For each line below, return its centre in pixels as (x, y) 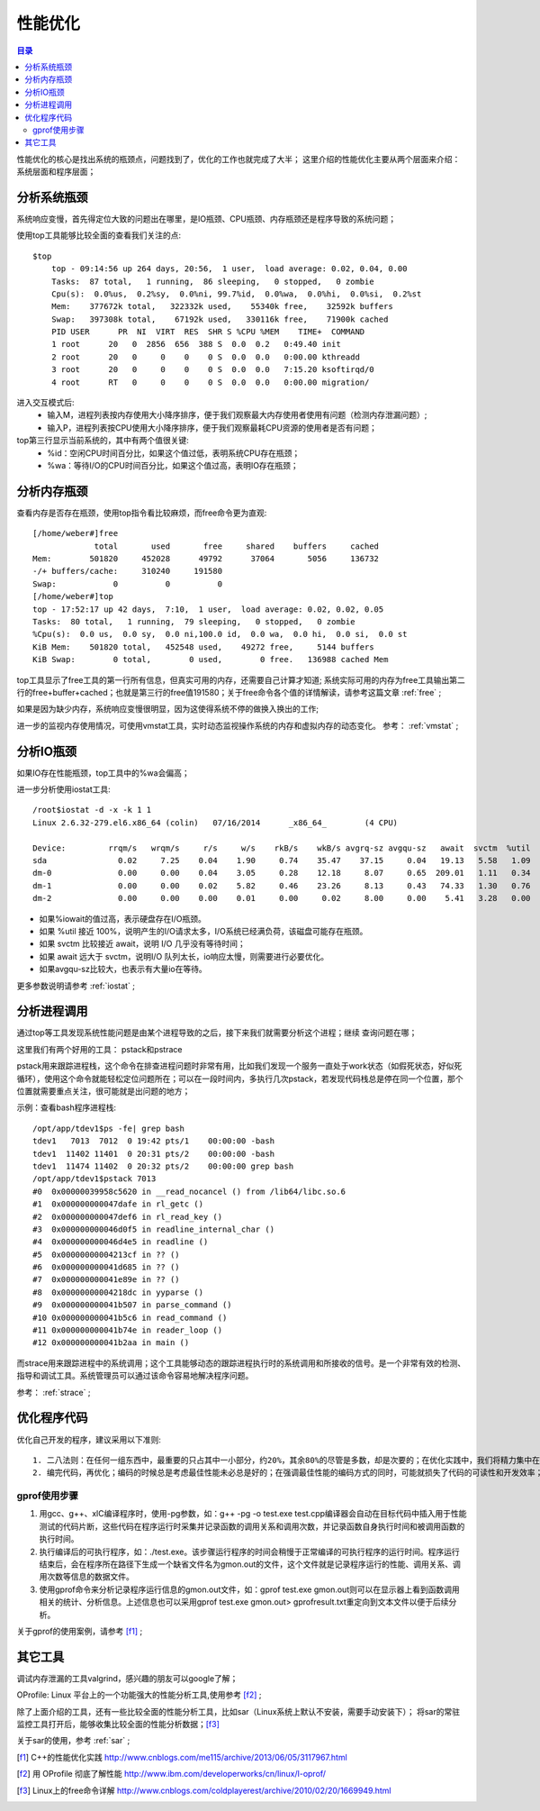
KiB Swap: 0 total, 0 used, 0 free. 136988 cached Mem (211, 660)
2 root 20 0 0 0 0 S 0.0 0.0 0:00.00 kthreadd (205, 357)
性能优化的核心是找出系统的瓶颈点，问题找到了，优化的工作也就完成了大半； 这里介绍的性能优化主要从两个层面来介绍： (238, 159)
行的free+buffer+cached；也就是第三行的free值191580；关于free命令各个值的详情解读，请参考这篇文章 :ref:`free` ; (229, 692)
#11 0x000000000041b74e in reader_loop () (128, 1330)
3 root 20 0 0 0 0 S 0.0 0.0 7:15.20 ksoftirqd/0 (212, 370)
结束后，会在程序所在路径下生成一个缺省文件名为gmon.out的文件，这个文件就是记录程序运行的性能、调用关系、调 (250, 1564)
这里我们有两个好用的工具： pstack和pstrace (99, 1049)
